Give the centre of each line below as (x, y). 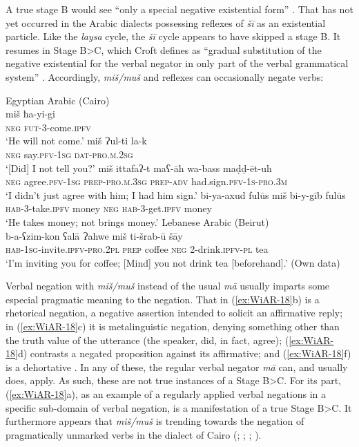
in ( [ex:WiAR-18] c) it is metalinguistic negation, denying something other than (173, 326)
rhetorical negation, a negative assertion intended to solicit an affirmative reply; (174, 313)
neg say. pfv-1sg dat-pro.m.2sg (69, 154)
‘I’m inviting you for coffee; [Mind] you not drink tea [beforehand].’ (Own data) (173, 262)
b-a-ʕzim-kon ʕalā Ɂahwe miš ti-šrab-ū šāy (94, 235)
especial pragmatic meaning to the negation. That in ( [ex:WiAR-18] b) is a (163, 299)
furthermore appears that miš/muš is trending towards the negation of (155, 421)
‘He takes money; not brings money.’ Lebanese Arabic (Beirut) (137, 221)
